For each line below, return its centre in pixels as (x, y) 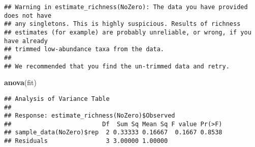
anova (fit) (20, 82)
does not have (28, 15)
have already (26, 41)
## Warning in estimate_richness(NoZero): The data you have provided (126, 7)
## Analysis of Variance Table (57, 99)
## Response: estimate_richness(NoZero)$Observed (90, 116)
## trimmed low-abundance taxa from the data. (84, 49)
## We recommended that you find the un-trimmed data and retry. (117, 66)
